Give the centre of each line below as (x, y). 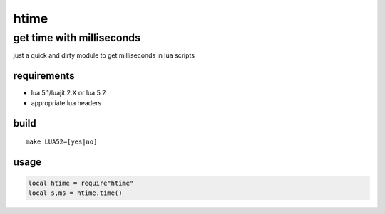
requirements (44, 76)
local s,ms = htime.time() (75, 193)
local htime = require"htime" (81, 183)
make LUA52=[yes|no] (62, 142)
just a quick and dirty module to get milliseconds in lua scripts (104, 55)
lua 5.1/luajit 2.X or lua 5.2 (68, 93)
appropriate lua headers (66, 102)
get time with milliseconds (77, 38)
